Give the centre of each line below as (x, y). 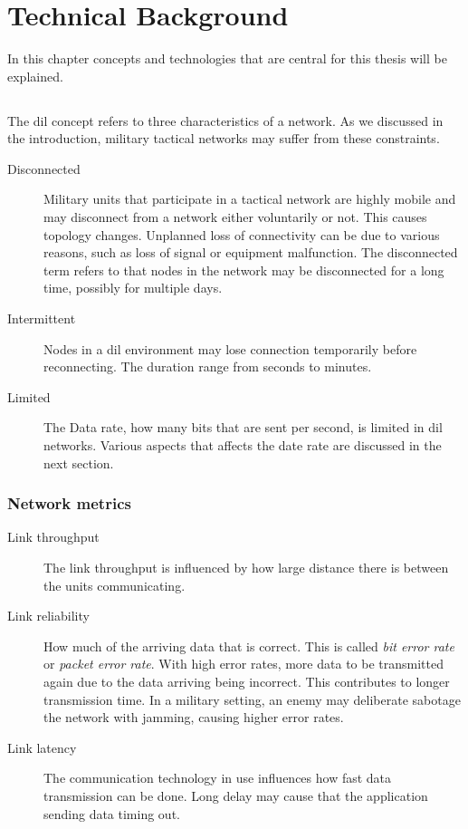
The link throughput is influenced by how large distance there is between (246, 568)
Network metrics (69, 503)
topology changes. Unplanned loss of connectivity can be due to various (242, 234)
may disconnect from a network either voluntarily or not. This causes (235, 217)
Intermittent (42, 318)
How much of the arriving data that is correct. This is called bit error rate (249, 646)
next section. (79, 463)
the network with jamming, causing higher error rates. (194, 717)
